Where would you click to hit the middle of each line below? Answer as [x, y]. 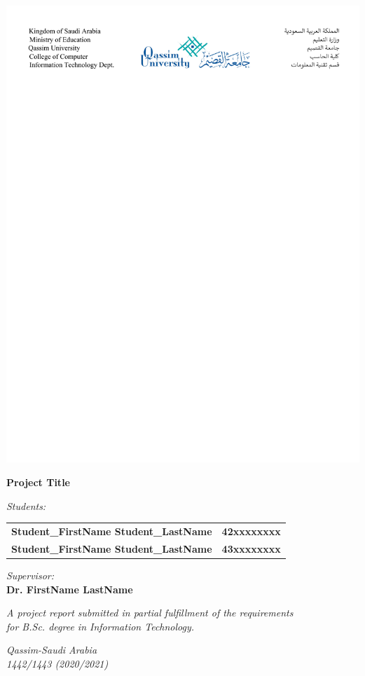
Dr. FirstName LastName [70, 589]
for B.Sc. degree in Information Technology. [101, 626]
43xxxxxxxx [251, 548]
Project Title [38, 482]
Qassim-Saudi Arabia [52, 650]
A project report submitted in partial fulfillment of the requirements [150, 613]
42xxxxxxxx [251, 531]
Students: [26, 505]
